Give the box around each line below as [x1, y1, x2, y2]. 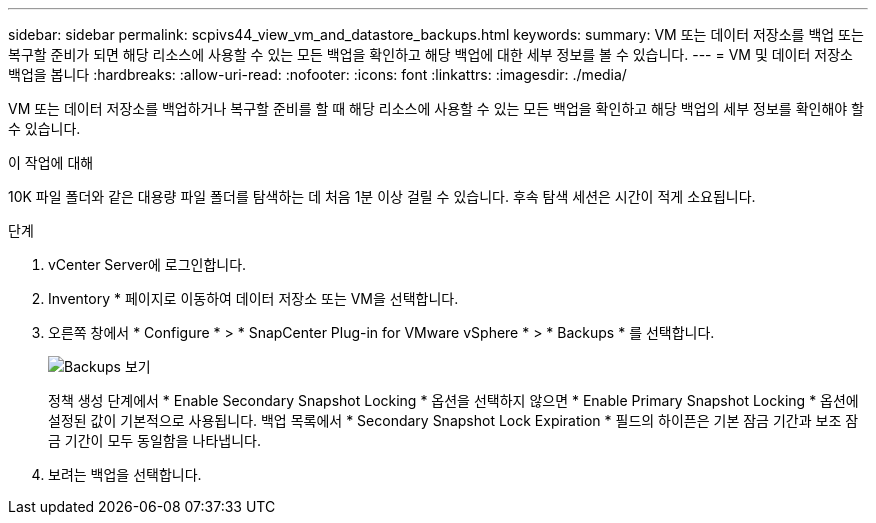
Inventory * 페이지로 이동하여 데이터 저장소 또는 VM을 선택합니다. [48, 290, 459, 307]
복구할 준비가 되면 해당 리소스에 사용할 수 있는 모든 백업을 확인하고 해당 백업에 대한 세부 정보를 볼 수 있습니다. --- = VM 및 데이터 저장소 [8, 46, 853, 63]
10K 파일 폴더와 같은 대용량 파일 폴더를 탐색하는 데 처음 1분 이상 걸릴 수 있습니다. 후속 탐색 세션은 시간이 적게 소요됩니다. [8, 188, 756, 205]
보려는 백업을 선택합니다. [48, 466, 202, 483]
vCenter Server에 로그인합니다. [48, 256, 247, 273]
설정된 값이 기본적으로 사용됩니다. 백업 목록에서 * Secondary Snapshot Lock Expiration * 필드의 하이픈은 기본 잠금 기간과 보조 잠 [48, 412, 859, 429]
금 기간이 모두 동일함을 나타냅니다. [48, 432, 261, 449]
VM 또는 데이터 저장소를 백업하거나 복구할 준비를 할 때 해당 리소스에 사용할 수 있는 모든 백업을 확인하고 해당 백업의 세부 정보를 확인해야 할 [8, 100, 864, 117]
